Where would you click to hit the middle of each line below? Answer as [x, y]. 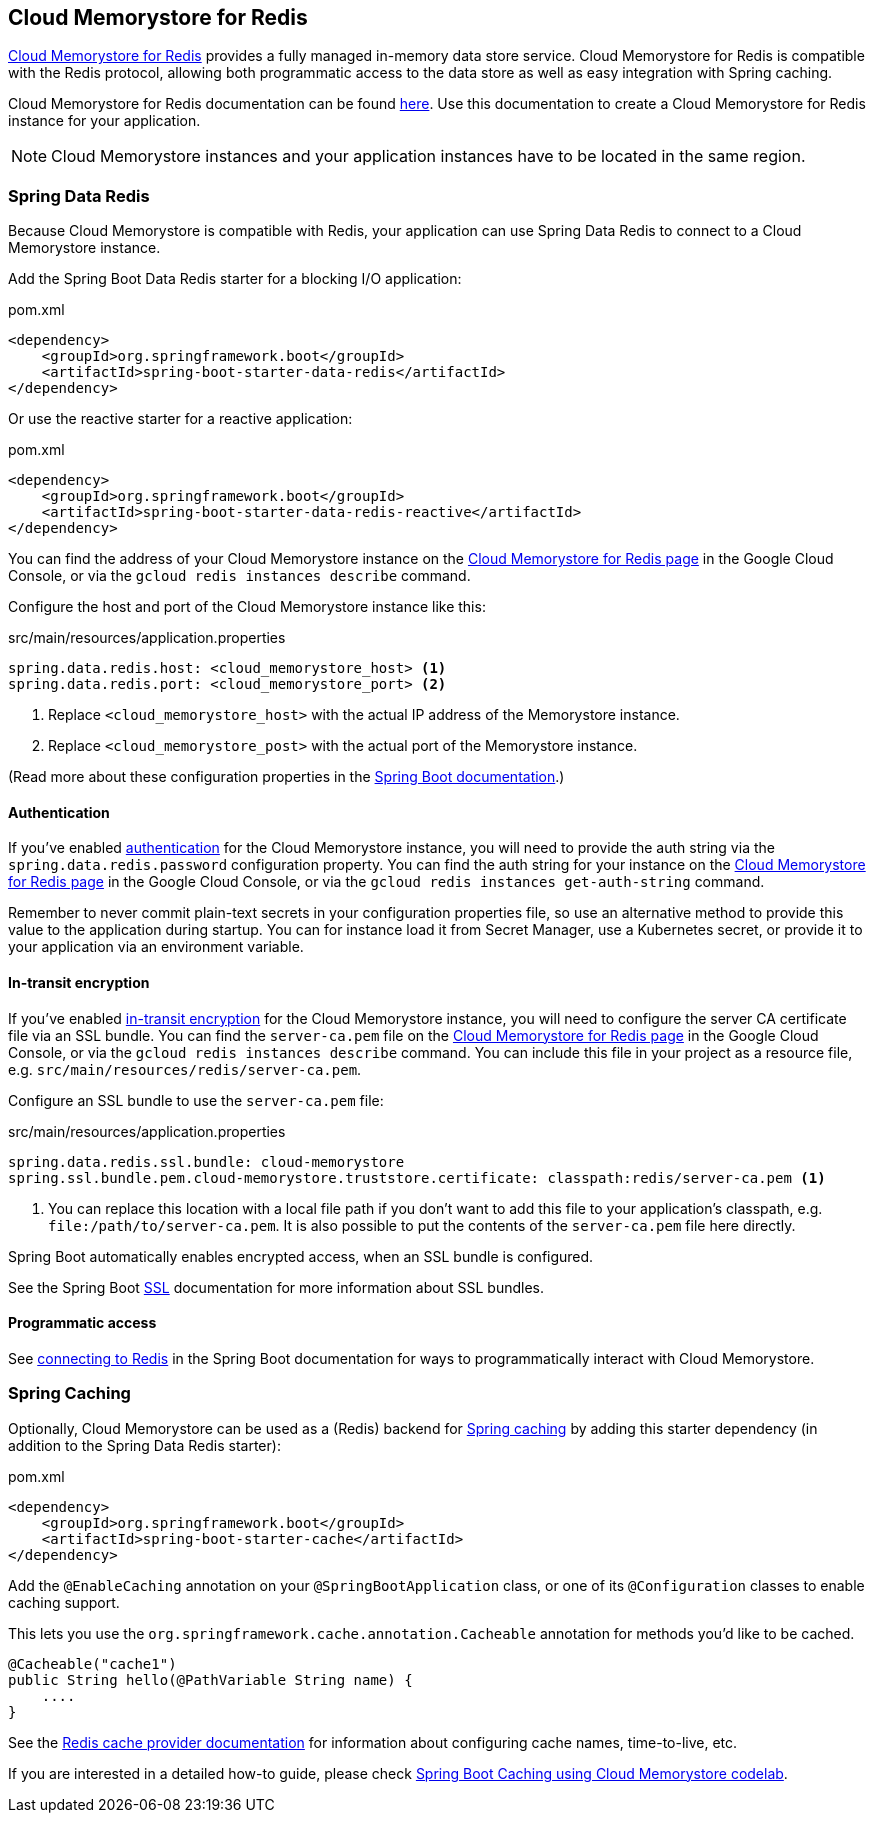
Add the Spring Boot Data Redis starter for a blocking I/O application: [235, 279]
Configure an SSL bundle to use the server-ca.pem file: [196, 1100]
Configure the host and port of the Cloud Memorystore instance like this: [247, 607]
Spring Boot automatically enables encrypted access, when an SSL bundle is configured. [301, 1256]
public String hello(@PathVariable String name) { [210, 1679]
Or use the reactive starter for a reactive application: [180, 419]
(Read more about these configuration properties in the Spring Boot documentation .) [286, 777]
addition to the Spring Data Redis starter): [144, 1445]
